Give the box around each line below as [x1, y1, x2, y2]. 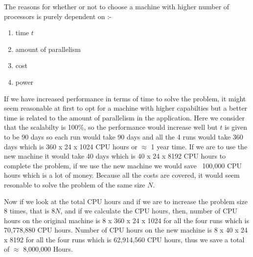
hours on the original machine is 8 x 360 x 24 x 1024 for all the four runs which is [4, 215, 250, 225]
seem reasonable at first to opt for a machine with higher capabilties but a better [4, 103, 248, 113]
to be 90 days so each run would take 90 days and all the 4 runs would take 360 [4, 131, 243, 141]
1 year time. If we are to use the [151, 141, 248, 151]
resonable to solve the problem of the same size [4, 179, 145, 189]
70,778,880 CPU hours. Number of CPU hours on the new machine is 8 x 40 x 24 [4, 225, 248, 235]
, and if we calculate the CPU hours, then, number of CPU [60, 206, 238, 216]
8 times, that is [4, 206, 49, 216]
